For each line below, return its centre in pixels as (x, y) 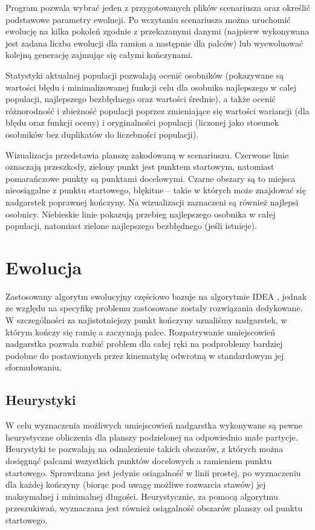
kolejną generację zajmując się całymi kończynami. (99, 55)
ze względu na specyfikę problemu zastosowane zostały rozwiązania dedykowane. (154, 308)
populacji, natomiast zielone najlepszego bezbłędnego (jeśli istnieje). (132, 226)
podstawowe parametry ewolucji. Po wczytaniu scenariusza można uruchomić (148, 19)
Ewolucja (44, 267)
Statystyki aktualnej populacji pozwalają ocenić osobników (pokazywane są (145, 75)
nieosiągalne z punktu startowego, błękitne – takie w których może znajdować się (156, 190)
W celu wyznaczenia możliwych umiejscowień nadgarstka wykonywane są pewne (154, 425)
